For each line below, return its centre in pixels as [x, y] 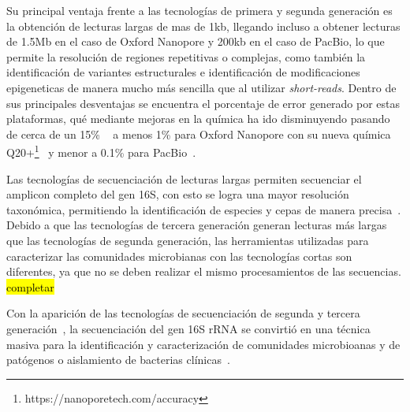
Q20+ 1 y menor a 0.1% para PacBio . [101, 151]
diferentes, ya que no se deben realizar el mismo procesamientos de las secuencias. [204, 271]
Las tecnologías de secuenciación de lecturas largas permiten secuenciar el [184, 178]
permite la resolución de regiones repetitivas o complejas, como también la [186, 56]
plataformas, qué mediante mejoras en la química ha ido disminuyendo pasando [198, 119]
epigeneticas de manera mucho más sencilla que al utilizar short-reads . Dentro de [201, 87]
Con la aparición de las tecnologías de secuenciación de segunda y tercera [183, 313]
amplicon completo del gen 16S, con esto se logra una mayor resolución [178, 194]
